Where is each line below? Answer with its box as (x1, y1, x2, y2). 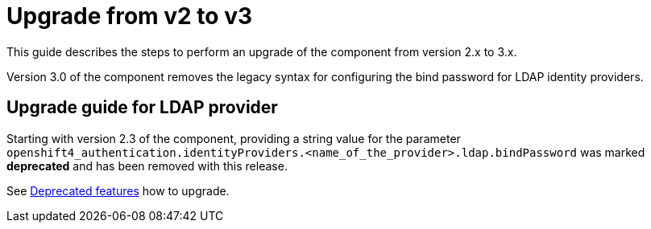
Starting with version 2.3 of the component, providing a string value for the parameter (6, 131, 461, 145)
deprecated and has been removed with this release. (6, 158, 288, 173)
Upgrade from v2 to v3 (6, 2, 252, 30)
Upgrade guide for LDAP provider (6, 97, 278, 118)
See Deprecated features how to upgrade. (6, 183, 230, 198)
